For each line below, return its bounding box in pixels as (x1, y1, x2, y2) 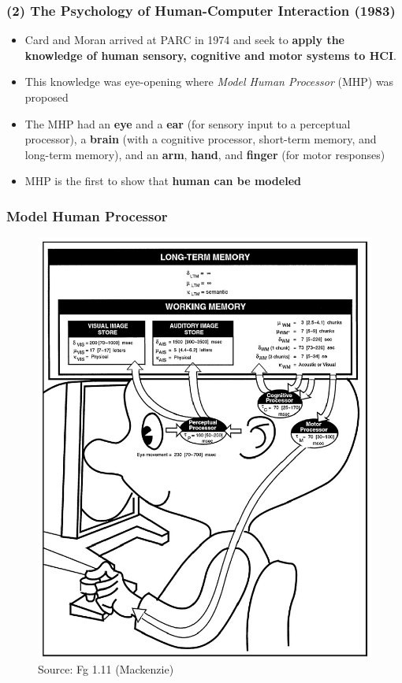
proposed (24, 89, 69, 105)
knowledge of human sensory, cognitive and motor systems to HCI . (24, 46, 396, 63)
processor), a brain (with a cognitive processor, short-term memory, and (24, 131, 377, 147)
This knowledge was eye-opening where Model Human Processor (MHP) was (24, 73, 394, 90)
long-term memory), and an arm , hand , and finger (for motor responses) (24, 146, 385, 162)
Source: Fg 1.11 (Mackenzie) (38, 661, 174, 677)
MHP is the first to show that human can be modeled (24, 173, 301, 189)
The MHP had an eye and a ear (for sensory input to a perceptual (24, 115, 351, 132)
